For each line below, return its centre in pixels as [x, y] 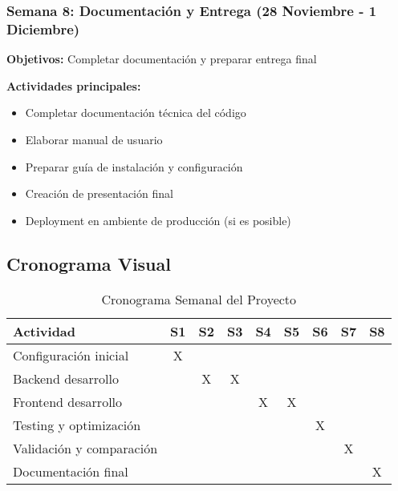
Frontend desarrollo [68, 401]
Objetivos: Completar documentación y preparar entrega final [162, 59]
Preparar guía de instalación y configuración [134, 166]
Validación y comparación [85, 448]
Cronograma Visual [89, 263]
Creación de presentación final [99, 193]
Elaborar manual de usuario [94, 139]
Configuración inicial [71, 355]
